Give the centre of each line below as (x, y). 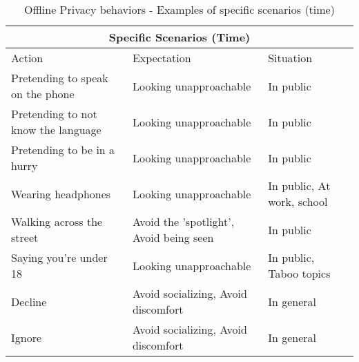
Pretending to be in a (63, 150)
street (25, 237)
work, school (298, 201)
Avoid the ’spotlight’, (183, 221)
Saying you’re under (59, 257)
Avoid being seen (173, 237)
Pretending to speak (60, 78)
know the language (56, 130)
